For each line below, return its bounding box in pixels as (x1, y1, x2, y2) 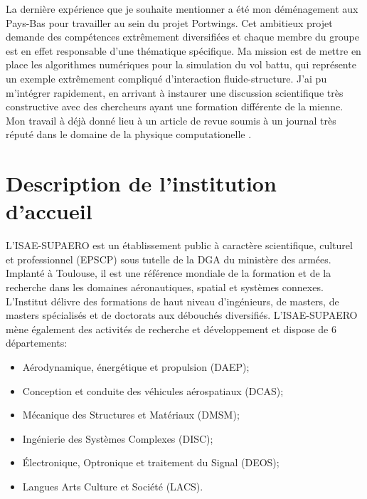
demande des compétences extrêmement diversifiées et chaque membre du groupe (6, 29, 359, 44)
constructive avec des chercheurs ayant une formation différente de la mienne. (6, 99, 344, 114)
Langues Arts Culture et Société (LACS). (22, 478, 203, 493)
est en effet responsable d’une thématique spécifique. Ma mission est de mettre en (6, 43, 361, 58)
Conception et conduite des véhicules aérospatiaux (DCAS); (22, 383, 284, 398)
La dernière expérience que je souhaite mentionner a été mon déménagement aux (6, 1, 358, 16)
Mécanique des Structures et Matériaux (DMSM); (22, 407, 240, 422)
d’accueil (6, 196, 92, 226)
